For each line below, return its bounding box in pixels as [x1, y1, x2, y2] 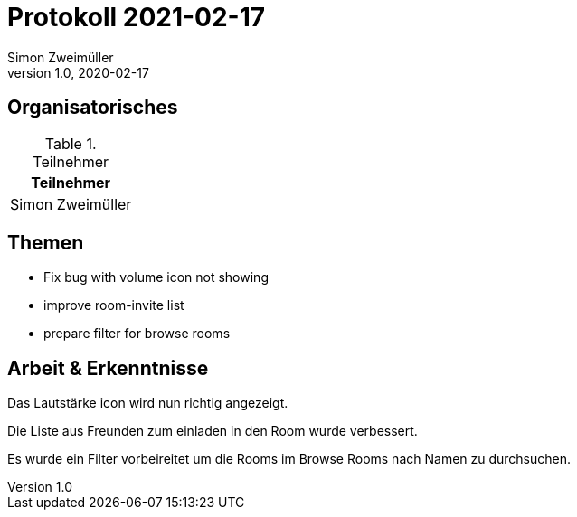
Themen [7, 231, 84, 255]
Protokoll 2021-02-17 [7, 2, 266, 33]
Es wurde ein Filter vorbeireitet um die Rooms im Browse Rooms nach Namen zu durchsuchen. [7, 451, 572, 467]
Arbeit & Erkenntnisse [7, 356, 209, 380]
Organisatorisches [7, 96, 178, 119]
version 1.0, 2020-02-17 [7, 64, 149, 80]
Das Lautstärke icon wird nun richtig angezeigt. [7, 395, 288, 411]
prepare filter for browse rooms [43, 325, 231, 342]
